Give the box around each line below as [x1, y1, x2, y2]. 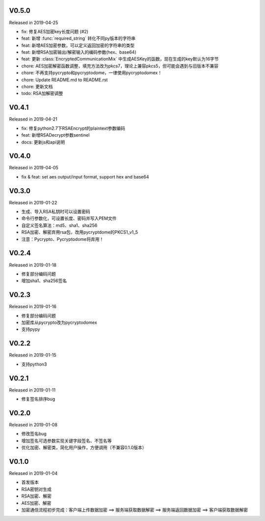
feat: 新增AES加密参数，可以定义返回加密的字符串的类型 [21, 42, 135, 48]
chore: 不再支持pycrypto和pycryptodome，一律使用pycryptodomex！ [21, 70, 162, 76]
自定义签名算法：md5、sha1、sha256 [21, 222, 98, 228]
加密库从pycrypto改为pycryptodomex [21, 319, 98, 325]
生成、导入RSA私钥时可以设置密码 [21, 209, 90, 215]
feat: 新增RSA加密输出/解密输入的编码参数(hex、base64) [21, 49, 137, 55]
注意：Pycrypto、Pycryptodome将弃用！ [21, 236, 104, 242]
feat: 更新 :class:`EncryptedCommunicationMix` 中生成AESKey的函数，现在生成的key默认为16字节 [21, 56, 219, 62]
